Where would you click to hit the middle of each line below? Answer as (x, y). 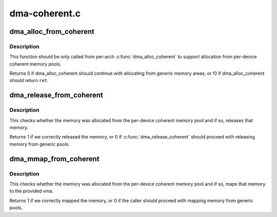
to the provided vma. (31, 191)
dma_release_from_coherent (56, 95)
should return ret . (29, 81)
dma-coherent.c (45, 13)
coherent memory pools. (35, 64)
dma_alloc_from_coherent (52, 32)
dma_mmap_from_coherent (54, 159)
